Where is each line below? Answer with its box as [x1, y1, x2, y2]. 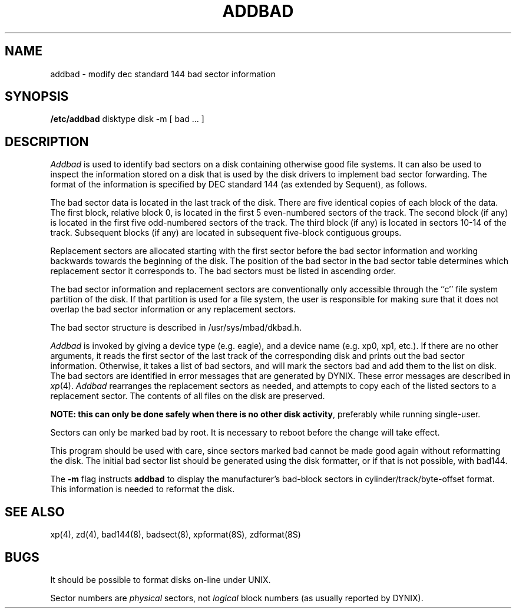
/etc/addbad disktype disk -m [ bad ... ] [50, 114, 204, 124]
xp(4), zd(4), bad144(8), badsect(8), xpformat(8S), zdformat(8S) [50, 529, 301, 540]
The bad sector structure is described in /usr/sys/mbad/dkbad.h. [50, 322, 302, 333]
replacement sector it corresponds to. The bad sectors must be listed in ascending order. [50, 266, 396, 276]
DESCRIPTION [5, 134, 89, 149]
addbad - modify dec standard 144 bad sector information [50, 68, 276, 79]
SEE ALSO [5, 504, 65, 519]
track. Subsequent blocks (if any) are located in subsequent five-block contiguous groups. [50, 228, 402, 238]
